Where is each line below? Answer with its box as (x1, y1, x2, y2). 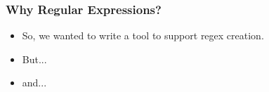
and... (22, 75, 47, 90)
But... (22, 51, 47, 66)
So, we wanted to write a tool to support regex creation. (22, 28, 264, 43)
